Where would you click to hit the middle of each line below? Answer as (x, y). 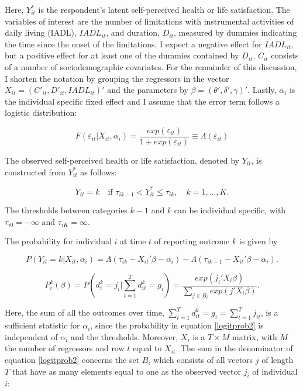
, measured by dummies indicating (235, 32)
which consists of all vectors (203, 359)
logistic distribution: (41, 113)
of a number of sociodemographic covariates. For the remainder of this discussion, (151, 66)
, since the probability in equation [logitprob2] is (177, 325)
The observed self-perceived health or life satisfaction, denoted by (122, 160)
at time (133, 241)
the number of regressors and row (65, 348)
